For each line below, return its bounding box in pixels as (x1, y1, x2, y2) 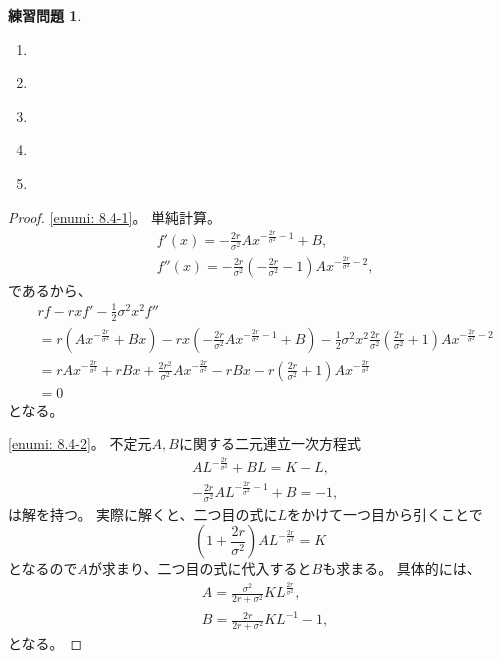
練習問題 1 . (8, 5, 82, 25)
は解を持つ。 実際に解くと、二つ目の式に (8, 503, 278, 524)
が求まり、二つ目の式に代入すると (88, 558, 312, 579)
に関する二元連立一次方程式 (178, 433, 361, 454)
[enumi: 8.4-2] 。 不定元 (8, 433, 152, 454)
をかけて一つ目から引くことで (287, 503, 483, 524)
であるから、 (8, 279, 92, 300)
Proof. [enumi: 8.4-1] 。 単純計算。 (8, 206, 222, 227)
